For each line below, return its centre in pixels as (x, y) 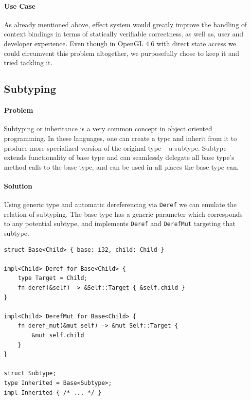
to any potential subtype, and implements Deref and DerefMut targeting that (120, 223)
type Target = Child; (53, 278)
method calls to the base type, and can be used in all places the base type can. (121, 166)
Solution (18, 185)
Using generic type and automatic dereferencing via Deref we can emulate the (120, 204)
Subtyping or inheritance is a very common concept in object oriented (108, 129)
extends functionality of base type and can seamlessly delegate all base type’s (119, 157)
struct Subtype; (30, 374)
